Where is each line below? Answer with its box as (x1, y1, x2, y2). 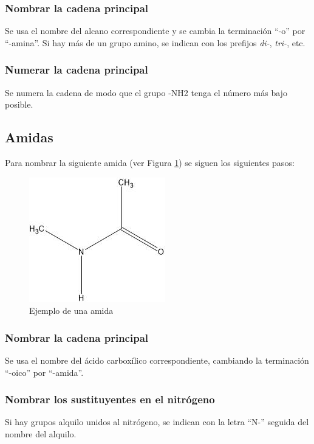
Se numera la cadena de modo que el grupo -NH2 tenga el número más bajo (5, 86, 287, 99)
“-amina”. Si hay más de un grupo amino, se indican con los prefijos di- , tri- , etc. (5, 36, 305, 49)
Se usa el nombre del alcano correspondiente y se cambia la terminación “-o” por (5, 24, 305, 37)
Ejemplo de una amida (29, 304, 114, 317)
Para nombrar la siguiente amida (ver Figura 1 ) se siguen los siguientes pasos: (5, 156, 295, 169)
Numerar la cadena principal (5, 62, 148, 77)
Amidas (5, 128, 53, 147)
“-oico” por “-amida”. (5, 366, 84, 378)
